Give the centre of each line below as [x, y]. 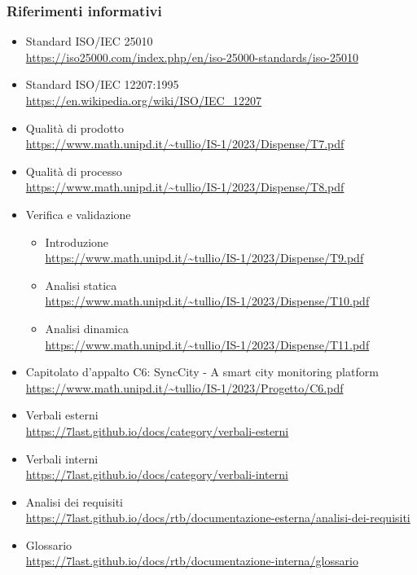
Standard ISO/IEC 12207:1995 [102, 84]
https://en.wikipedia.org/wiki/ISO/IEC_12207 [144, 100]
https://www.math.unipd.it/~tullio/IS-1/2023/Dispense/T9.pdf [204, 258]
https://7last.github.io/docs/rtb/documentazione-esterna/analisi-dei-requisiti [218, 518]
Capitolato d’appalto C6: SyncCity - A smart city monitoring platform [202, 372]
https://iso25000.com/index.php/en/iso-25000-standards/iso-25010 [192, 57]
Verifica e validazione [78, 214]
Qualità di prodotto [75, 127]
